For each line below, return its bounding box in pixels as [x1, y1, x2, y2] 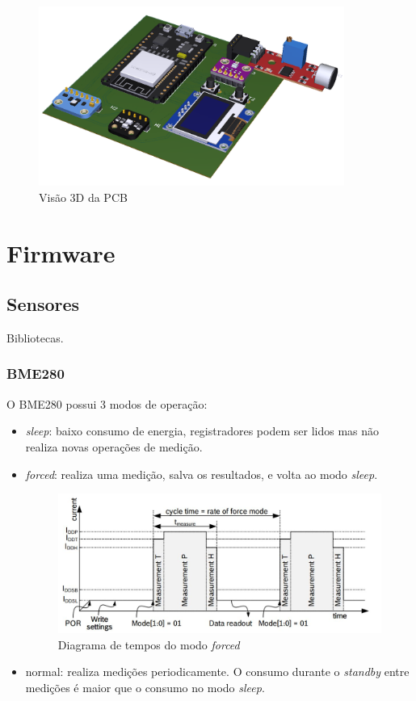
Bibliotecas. [6, 329, 64, 346]
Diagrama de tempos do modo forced [57, 636, 240, 653]
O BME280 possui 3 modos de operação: [6, 395, 208, 412]
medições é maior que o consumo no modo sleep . [25, 679, 265, 696]
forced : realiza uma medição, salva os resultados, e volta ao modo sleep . [25, 465, 378, 482]
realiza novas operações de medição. [25, 438, 203, 455]
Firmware [6, 236, 116, 269]
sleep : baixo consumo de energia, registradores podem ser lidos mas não [25, 422, 380, 439]
